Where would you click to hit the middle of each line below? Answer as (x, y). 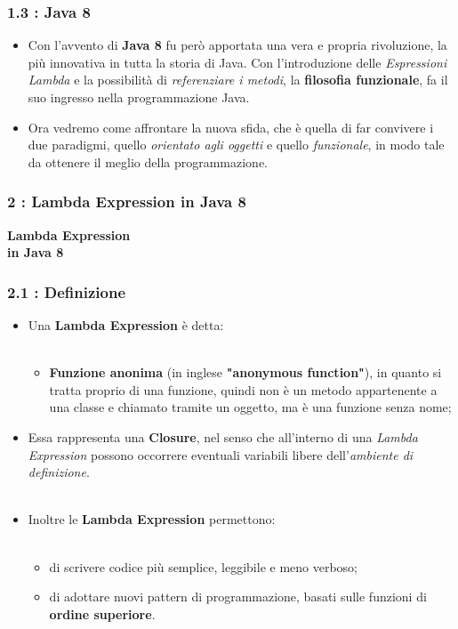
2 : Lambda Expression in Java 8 (127, 202)
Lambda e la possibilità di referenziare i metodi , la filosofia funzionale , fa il (238, 80)
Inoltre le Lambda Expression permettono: (152, 519)
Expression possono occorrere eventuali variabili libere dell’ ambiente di (221, 454)
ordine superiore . (102, 613)
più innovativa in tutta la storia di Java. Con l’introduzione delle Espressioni (237, 62)
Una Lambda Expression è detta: (126, 325)
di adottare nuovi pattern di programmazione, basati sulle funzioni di (238, 597)
